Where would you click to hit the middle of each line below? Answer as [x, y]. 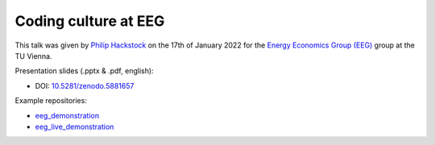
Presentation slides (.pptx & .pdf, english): [84, 71]
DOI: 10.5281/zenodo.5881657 [85, 85]
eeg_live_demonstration [75, 126]
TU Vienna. [33, 56]
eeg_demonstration [67, 115]
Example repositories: [51, 101]
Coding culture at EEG [90, 21]
